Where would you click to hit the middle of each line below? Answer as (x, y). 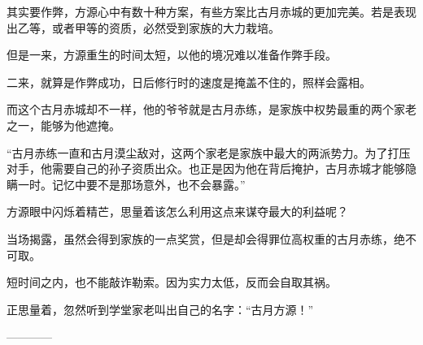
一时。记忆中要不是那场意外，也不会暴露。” (131, 184)
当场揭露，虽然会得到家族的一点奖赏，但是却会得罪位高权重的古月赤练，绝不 (211, 238)
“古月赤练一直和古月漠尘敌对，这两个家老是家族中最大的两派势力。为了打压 (209, 152)
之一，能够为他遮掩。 (63, 125)
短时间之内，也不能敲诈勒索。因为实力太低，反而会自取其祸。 (172, 282)
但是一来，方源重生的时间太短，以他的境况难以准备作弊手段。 (172, 55)
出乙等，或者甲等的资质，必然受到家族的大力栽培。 (143, 27)
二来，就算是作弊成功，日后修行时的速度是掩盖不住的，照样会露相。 (189, 82)
